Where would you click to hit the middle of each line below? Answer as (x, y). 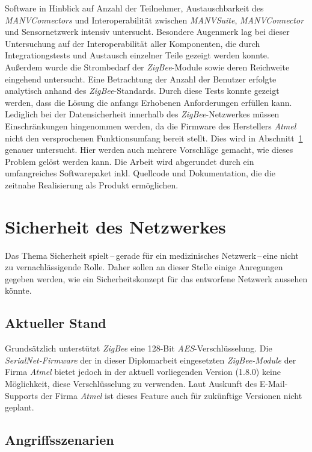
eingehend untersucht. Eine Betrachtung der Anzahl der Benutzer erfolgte (141, 79)
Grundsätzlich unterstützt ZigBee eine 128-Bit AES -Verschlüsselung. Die (139, 348)
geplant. (20, 407)
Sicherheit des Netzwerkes (115, 226)
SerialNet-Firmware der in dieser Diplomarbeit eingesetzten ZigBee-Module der (151, 360)
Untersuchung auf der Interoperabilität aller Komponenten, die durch (133, 43)
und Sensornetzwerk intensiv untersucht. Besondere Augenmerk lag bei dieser (147, 32)
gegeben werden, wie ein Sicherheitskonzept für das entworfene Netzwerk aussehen (156, 278)
